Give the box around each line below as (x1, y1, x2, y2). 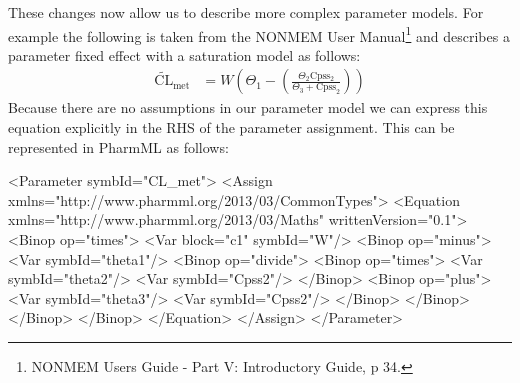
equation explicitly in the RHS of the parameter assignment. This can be (8, 117, 455, 138)
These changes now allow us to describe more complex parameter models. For (8, 2, 484, 22)
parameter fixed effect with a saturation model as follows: (8, 44, 361, 65)
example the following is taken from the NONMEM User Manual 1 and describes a (8, 22, 510, 46)
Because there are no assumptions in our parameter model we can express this (8, 97, 488, 118)
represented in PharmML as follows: (8, 136, 229, 157)
